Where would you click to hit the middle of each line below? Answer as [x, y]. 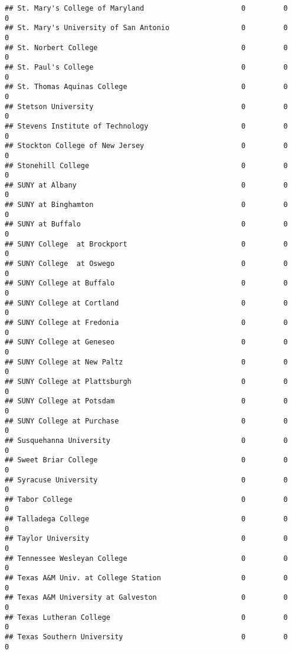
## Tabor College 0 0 [146, 499]
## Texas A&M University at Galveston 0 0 [146, 598]
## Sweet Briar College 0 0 [146, 460]
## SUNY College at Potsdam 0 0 [146, 401]
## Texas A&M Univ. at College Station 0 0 [146, 578]
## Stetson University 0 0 [146, 106]
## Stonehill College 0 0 [146, 165]
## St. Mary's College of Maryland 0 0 [146, 8]
